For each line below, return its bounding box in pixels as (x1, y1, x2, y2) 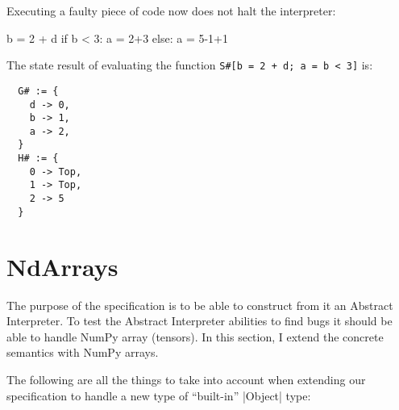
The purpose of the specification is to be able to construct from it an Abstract (6, 296, 393, 313)
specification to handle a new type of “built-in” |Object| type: (6, 387, 311, 404)
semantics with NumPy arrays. (6, 344, 159, 361)
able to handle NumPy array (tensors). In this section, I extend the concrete (6, 328, 384, 345)
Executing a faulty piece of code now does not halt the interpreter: (6, 2, 336, 19)
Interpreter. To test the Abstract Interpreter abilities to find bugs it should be (6, 312, 393, 329)
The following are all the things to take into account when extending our (6, 370, 366, 387)
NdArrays (6, 249, 118, 282)
